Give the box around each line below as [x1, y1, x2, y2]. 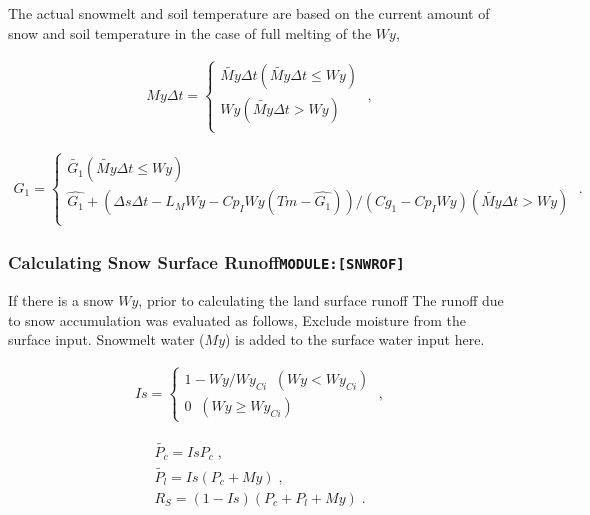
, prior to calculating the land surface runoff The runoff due [138, 290, 504, 311]
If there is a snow [8, 290, 114, 311]
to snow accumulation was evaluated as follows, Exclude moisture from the [8, 309, 466, 330]
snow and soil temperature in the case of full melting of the [8, 22, 372, 43]
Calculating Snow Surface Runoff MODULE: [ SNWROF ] [8, 250, 405, 275]
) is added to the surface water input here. [225, 329, 485, 350]
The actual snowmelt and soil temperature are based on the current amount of [8, 3, 490, 23]
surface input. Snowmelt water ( [8, 329, 205, 350]
